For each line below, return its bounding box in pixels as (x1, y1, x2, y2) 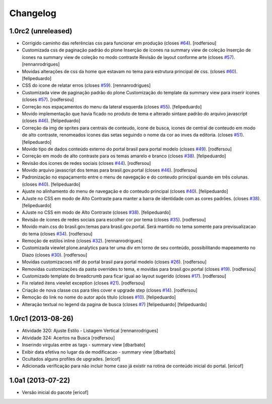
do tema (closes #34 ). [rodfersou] (22, 230, 93, 237)
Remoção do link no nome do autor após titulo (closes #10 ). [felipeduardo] (22, 294, 176, 300)
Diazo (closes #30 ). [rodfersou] (22, 252, 88, 258)
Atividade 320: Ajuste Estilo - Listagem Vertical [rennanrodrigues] (22, 328, 159, 334)
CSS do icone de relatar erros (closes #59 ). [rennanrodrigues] (22, 82, 151, 88)
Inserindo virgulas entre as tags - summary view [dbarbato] (22, 342, 146, 348)
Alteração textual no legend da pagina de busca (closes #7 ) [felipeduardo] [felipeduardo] (22, 301, 207, 307)
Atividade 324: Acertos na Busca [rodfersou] (22, 334, 115, 340)
